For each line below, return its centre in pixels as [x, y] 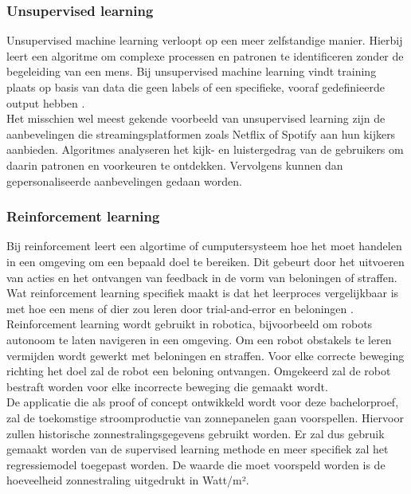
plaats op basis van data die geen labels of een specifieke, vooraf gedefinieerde [196, 87]
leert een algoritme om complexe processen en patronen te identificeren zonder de [205, 55]
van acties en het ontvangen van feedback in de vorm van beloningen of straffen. [202, 277]
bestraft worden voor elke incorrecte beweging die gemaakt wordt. [167, 386]
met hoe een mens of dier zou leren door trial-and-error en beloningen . [180, 308]
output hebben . [46, 102]
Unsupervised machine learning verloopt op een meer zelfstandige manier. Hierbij [205, 40]
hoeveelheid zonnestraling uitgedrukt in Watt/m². [128, 480]
